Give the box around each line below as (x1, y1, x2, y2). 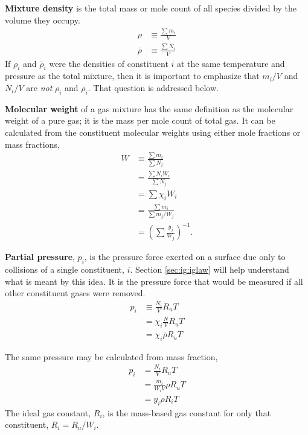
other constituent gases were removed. (5, 287, 146, 299)
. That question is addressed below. (88, 81, 219, 94)
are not (26, 81, 53, 94)
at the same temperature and (177, 57, 285, 69)
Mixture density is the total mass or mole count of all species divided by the (5, 2, 297, 14)
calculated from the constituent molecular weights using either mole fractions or (5, 125, 301, 138)
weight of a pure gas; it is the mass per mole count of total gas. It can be (5, 114, 275, 127)
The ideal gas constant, (5, 406, 91, 419)
